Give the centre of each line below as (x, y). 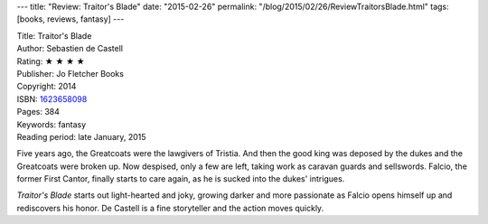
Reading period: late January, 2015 (81, 136)
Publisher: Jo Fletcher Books (70, 73)
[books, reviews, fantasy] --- (70, 19)
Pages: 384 (38, 112)
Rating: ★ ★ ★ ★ (51, 61)
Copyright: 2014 (47, 87)
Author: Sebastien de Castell (70, 49)
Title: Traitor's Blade (54, 35)
